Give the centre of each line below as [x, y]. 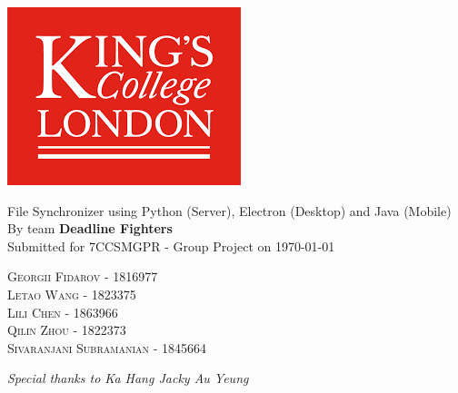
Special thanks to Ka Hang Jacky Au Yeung [128, 378]
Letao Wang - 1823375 [72, 294]
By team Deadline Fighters [90, 228]
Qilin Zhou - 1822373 [67, 330]
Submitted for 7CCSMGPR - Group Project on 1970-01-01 [171, 246]
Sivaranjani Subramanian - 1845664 [107, 347]
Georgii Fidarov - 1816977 [83, 276]
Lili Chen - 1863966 [63, 312]
